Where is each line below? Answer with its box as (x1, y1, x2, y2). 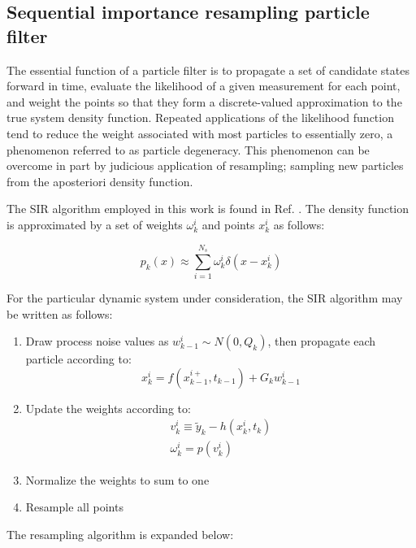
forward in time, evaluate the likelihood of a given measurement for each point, (6, 77, 401, 94)
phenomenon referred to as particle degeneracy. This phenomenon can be (6, 141, 370, 158)
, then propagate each (267, 333, 376, 350)
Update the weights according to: (25, 399, 191, 416)
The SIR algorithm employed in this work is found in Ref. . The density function (6, 200, 409, 217)
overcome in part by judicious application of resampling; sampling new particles (6, 157, 404, 174)
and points (201, 215, 255, 233)
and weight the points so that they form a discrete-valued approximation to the (6, 93, 402, 110)
